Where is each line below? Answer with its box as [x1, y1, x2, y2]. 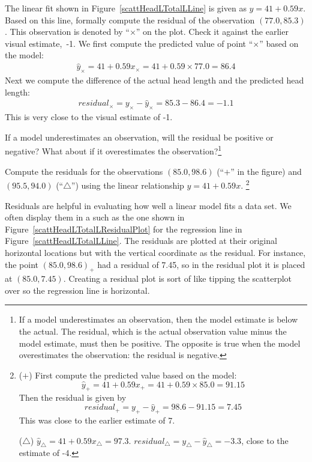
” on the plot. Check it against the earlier [136, 25, 289, 38]
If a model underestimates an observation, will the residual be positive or [5, 130, 274, 143]
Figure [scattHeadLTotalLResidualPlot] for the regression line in [5, 222, 242, 235]
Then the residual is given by [19, 391, 127, 404]
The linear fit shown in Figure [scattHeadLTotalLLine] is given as [5, 2, 247, 14]
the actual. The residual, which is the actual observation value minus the [19, 325, 287, 338]
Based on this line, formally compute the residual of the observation [5, 13, 255, 26]
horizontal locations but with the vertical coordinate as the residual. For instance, [5, 246, 306, 258]
